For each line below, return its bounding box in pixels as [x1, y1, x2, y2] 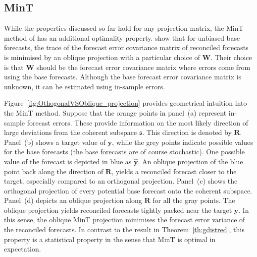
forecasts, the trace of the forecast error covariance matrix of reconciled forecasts [4, 42, 249, 53]
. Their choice [210, 52, 252, 62]
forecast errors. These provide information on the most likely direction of [27, 117, 248, 128]
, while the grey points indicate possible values [112, 136, 253, 147]
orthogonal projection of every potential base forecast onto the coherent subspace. [4, 185, 253, 195]
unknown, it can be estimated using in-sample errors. [4, 81, 165, 91]
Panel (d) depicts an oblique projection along [4, 195, 142, 205]
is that [4, 62, 24, 72]
